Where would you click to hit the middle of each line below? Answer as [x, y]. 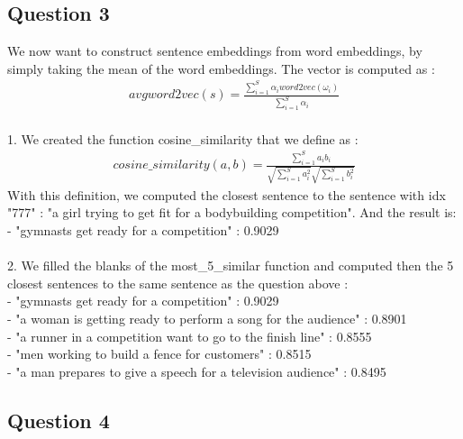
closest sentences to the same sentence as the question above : [178, 283]
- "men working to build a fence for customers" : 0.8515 [159, 354]
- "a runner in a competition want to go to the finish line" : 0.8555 [190, 336]
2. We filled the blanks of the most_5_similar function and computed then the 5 [231, 265]
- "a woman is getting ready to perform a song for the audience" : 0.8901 [207, 318]
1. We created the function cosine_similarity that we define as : [183, 138]
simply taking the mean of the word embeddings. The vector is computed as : [221, 68]
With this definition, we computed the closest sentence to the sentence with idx [227, 194]
